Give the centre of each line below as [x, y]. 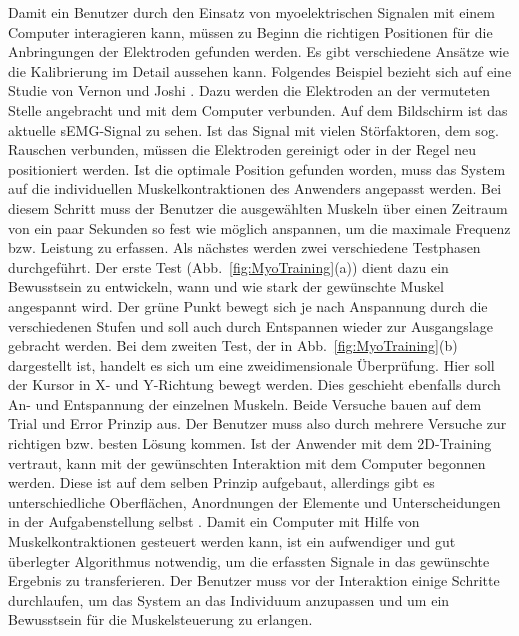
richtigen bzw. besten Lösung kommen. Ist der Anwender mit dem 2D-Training [250, 443]
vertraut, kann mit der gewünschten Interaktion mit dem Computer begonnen [247, 462]
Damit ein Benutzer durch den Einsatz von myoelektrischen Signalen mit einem [251, 12]
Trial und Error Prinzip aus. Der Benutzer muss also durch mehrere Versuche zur [257, 423]
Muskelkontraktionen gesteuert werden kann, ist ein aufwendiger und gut [232, 541]
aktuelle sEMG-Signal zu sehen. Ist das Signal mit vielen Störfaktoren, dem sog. [253, 129]
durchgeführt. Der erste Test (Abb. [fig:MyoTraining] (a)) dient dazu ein [228, 266]
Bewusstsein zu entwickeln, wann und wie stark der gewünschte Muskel [226, 286]
